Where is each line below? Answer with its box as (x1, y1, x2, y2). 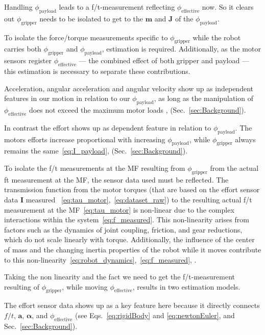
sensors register (4, 55, 52, 66)
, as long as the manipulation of (154, 93, 253, 104)
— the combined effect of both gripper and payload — (79, 55, 249, 66)
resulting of (4, 281, 39, 292)
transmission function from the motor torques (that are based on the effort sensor (4, 184, 260, 195)
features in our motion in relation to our (4, 93, 130, 104)
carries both (4, 43, 41, 54)
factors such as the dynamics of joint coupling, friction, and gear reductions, (4, 224, 243, 235)
